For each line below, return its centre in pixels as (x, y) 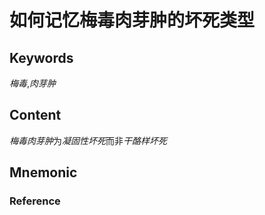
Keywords (41, 57)
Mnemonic (43, 172)
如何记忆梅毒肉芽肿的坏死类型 (132, 20)
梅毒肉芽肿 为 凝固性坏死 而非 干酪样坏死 (88, 140)
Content (35, 115)
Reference (35, 201)
